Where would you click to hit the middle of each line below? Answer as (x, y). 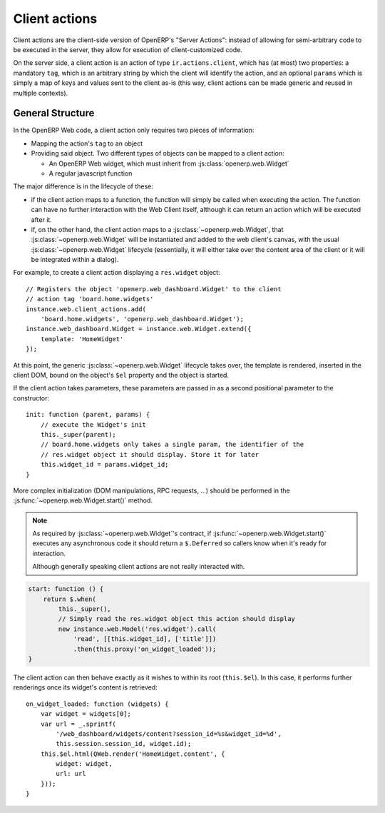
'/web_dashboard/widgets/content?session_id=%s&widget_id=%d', (169, 734)
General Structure (54, 113)
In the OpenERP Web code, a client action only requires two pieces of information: (134, 130)
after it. (42, 219)
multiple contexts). (41, 93)
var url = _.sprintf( (78, 724)
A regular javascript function (91, 173)
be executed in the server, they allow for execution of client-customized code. (128, 49)
